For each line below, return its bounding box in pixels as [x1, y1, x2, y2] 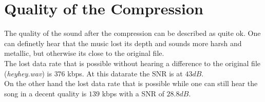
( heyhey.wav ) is [4, 68, 52, 78]
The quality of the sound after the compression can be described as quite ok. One [4, 28, 261, 38]
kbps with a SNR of [102, 88, 164, 98]
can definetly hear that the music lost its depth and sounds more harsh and [4, 37, 242, 48]
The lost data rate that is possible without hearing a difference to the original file [4, 57, 261, 68]
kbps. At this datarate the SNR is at [67, 68, 183, 78]
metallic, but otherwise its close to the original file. [4, 48, 164, 58]
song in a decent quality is [4, 88, 87, 98]
